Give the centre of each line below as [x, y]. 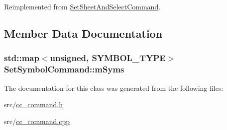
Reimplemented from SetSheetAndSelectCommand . [82, 6]
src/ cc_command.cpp [37, 121]
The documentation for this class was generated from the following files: [114, 88]
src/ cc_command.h [33, 104]
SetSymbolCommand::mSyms [64, 69]
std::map [22, 58]
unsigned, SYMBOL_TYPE [108, 58]
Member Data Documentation [83, 33]
